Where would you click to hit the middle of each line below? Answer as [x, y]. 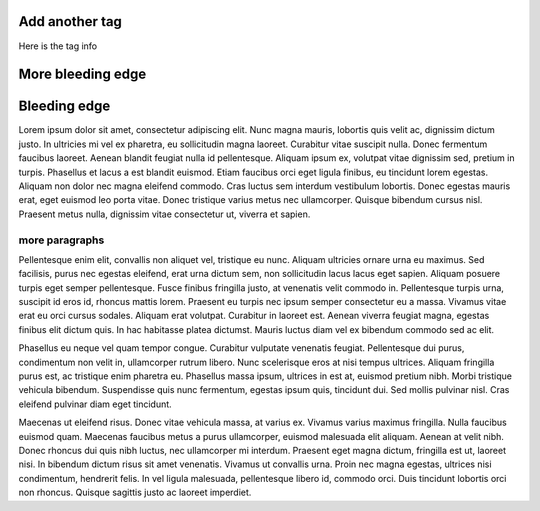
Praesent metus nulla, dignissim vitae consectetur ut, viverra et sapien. [164, 214]
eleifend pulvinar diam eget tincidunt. [95, 404]
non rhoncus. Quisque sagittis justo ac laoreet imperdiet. [135, 492]
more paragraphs [61, 240]
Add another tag [70, 21]
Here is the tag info [58, 46]
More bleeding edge [82, 74]
